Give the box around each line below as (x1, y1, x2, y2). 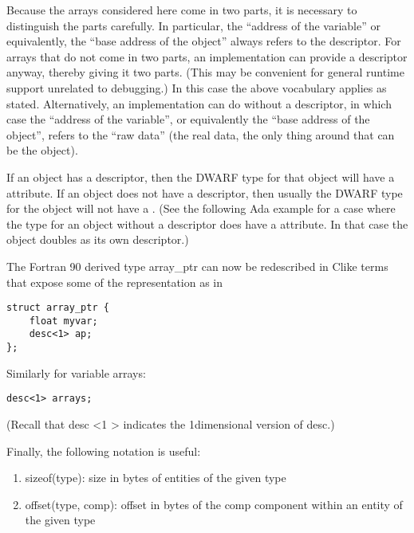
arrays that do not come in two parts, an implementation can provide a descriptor (6, 48, 408, 65)
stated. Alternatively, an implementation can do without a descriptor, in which (6, 95, 392, 112)
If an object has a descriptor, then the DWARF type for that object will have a (6, 168, 395, 185)
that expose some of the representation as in (6, 273, 223, 290)
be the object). (6, 142, 78, 159)
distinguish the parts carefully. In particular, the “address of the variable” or (6, 17, 380, 33)
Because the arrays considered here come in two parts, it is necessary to (6, 2, 357, 18)
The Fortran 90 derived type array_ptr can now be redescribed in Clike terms (6, 257, 388, 274)
